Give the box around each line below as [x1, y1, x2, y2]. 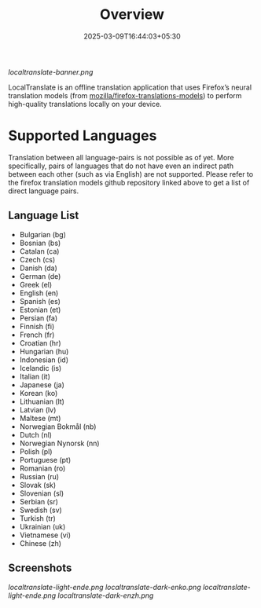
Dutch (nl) [19, 430, 53, 439]
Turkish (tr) [19, 513, 57, 523]
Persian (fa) [19, 313, 57, 323]
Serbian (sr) [19, 496, 59, 506]
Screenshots [8, 562, 72, 575]
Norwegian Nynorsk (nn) [19, 438, 100, 448]
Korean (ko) [19, 388, 58, 397]
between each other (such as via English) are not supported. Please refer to [8, 169, 254, 178]
